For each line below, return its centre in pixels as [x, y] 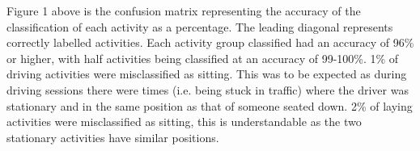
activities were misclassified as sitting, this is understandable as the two [184, 122]
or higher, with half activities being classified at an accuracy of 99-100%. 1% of [203, 58]
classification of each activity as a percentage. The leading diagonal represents [200, 26]
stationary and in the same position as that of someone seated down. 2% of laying [210, 105]
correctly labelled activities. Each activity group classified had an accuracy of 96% [210, 42]
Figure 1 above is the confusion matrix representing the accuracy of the [184, 10]
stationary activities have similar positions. [113, 137]
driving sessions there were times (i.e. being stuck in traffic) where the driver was [208, 89]
